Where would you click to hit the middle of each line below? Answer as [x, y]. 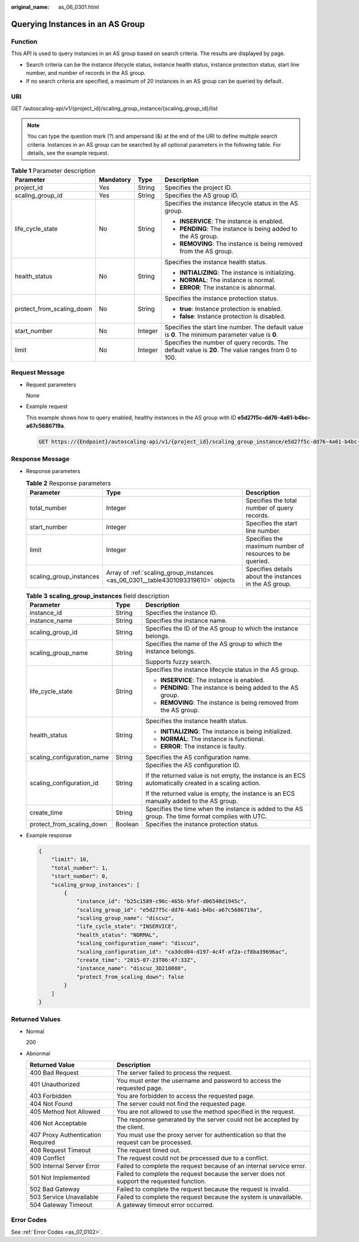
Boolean [127, 824]
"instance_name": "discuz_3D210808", [132, 968]
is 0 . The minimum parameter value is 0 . [221, 334]
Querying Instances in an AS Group [78, 24]
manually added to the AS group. [192, 801]
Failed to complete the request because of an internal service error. [212, 1166]
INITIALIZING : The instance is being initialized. [226, 731]
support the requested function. [162, 1181]
